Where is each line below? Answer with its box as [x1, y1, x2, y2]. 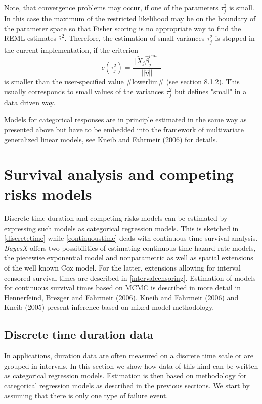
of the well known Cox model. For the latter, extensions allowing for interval [4, 262, 241, 273]
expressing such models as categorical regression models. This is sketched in [4, 222, 239, 233]
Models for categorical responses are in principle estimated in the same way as [4, 114, 247, 124]
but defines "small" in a [174, 86, 247, 97]
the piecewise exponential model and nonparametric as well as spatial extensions [4, 252, 253, 263]
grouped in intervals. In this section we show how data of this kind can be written [4, 360, 258, 371]
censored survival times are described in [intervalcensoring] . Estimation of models [4, 272, 256, 283]
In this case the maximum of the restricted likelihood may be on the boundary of [4, 13, 256, 24]
